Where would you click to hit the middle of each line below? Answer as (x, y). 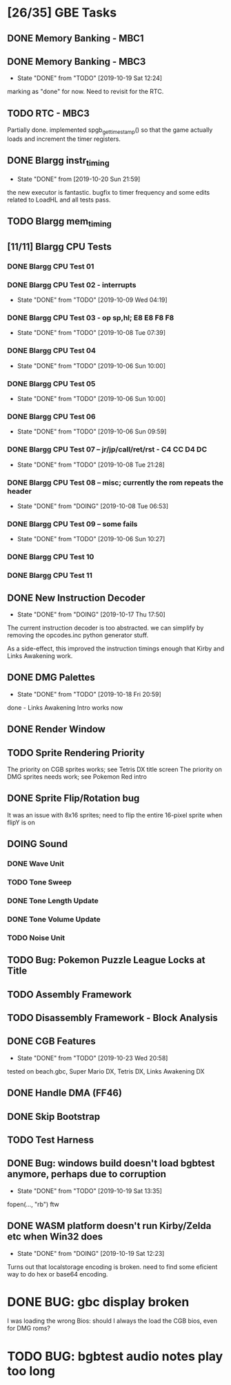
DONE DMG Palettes (51, 678)
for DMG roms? (29, 1328)
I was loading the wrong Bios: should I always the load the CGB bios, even (112, 1321)
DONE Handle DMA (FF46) (65, 1093)
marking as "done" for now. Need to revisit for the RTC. (86, 92)
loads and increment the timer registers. (64, 139)
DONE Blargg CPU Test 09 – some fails (72, 524)
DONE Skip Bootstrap (54, 1116)
